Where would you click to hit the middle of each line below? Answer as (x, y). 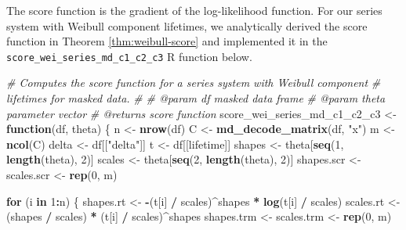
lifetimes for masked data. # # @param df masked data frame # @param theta (196, 98)
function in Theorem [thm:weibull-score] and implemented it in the (167, 41)
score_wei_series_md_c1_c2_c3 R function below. (129, 56)
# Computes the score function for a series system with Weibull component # (194, 83)
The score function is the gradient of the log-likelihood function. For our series (194, 10)
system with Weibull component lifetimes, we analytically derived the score (187, 25)
